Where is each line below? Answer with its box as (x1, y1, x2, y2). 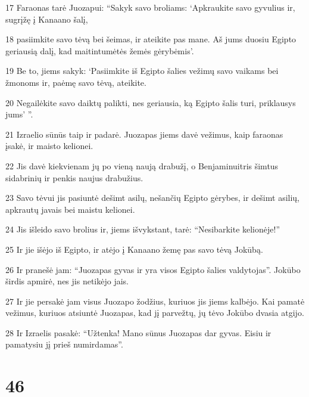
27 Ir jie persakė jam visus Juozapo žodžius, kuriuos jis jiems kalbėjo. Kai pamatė (5, 294, 305, 307)
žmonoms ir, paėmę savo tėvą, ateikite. (5, 76, 146, 88)
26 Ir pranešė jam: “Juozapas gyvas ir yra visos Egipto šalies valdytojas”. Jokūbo (5, 263, 301, 275)
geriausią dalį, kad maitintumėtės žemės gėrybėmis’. (5, 44, 194, 57)
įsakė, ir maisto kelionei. (5, 139, 93, 152)
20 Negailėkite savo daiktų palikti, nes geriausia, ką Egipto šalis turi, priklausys (5, 96, 296, 108)
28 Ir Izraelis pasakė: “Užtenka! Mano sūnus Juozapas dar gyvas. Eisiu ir (5, 326, 271, 339)
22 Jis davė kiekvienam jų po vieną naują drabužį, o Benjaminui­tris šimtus (5, 159, 279, 172)
